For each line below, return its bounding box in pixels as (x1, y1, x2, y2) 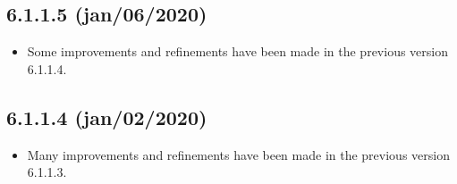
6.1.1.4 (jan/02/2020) (6, 103, 207, 130)
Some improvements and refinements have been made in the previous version (27, 42, 448, 61)
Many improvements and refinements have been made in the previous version (27, 145, 450, 163)
